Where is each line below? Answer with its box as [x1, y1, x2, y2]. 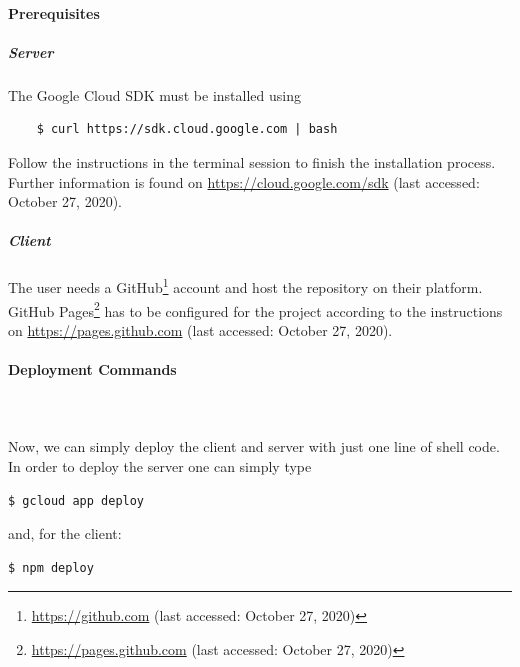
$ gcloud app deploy [8, 493, 145, 508]
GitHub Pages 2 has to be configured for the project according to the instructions [8, 297, 503, 321]
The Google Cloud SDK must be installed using [8, 84, 301, 105]
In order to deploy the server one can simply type [8, 455, 312, 476]
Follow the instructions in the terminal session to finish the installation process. [8, 151, 496, 172]
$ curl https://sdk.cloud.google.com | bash [36, 122, 338, 137]
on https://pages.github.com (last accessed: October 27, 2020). [8, 319, 393, 340]
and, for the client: [8, 523, 122, 544]
